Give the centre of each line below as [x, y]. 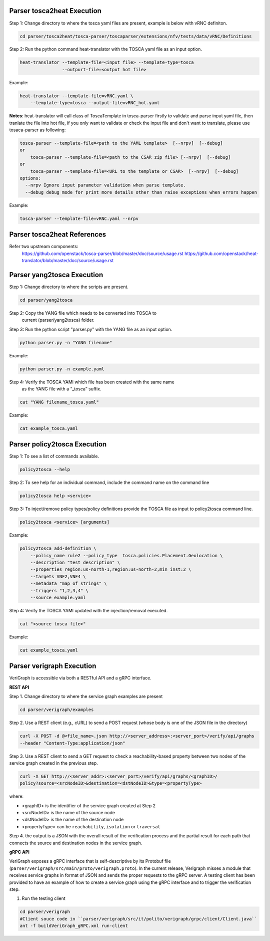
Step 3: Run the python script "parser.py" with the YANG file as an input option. [91, 329]
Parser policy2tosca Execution [58, 444]
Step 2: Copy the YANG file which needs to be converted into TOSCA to [83, 313]
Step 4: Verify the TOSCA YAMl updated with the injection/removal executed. [88, 611]
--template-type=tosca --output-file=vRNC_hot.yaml [95, 103]
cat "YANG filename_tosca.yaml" [59, 402]
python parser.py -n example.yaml [62, 369]
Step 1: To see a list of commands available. [54, 456]
